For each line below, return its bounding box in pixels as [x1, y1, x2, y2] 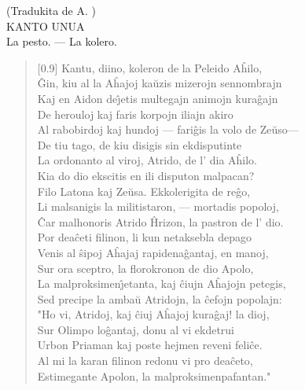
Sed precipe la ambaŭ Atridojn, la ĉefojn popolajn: [37, 290, 282, 307]
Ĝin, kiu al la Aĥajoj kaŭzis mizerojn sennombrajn [37, 75, 282, 91]
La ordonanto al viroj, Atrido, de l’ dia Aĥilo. [37, 152, 257, 168]
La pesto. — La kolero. [6, 33, 117, 50]
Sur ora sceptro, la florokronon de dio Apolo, [37, 259, 254, 276]
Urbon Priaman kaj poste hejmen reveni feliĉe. [37, 337, 263, 353]
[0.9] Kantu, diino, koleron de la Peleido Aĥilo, [37, 59, 263, 75]
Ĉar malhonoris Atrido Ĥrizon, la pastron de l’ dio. [37, 213, 284, 230]
